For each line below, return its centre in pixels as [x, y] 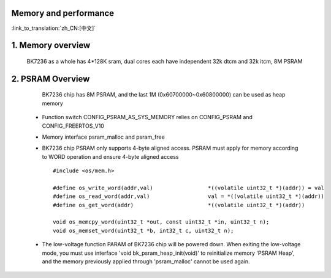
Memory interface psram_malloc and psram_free [103, 137]
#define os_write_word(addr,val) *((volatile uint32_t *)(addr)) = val [189, 188]
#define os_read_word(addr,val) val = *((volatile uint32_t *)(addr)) [189, 196]
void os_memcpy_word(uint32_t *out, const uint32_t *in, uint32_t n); [161, 222]
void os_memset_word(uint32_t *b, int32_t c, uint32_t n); [143, 230]
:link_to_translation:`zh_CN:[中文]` [54, 28]
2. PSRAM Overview [51, 79]
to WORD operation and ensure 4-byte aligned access [110, 156]
